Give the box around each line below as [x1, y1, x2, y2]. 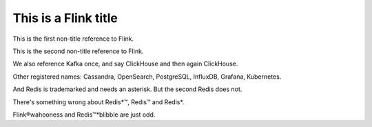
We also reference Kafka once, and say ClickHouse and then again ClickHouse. [12, 59, 238, 68]
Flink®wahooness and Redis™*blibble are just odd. [12, 110, 156, 119]
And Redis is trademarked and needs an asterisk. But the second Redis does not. [12, 85, 242, 93]
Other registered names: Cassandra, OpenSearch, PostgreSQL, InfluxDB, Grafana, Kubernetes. [12, 72, 282, 81]
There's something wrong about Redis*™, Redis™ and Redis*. [12, 97, 185, 106]
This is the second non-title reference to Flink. [12, 47, 144, 55]
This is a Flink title [12, 10, 118, 26]
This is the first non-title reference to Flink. [12, 35, 134, 43]
